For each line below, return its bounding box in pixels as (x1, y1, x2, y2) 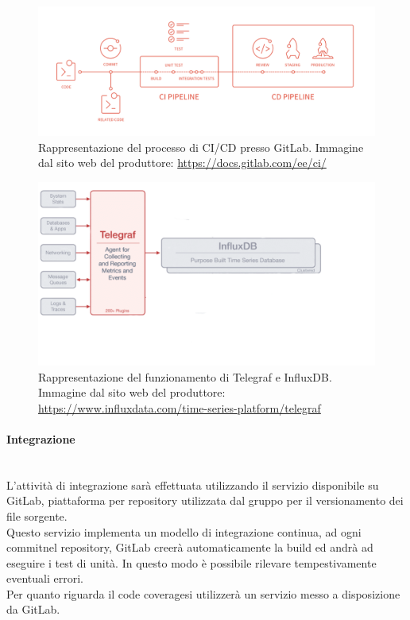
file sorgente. (6, 507, 68, 524)
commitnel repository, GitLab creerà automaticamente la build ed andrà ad (6, 539, 373, 556)
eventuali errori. (6, 570, 83, 587)
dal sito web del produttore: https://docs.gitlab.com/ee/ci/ (38, 154, 327, 171)
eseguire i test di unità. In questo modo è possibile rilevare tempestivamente (6, 554, 377, 571)
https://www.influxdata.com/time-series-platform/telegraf (38, 399, 321, 416)
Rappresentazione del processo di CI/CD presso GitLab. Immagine (38, 138, 364, 155)
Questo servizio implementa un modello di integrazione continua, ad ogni (6, 523, 362, 540)
